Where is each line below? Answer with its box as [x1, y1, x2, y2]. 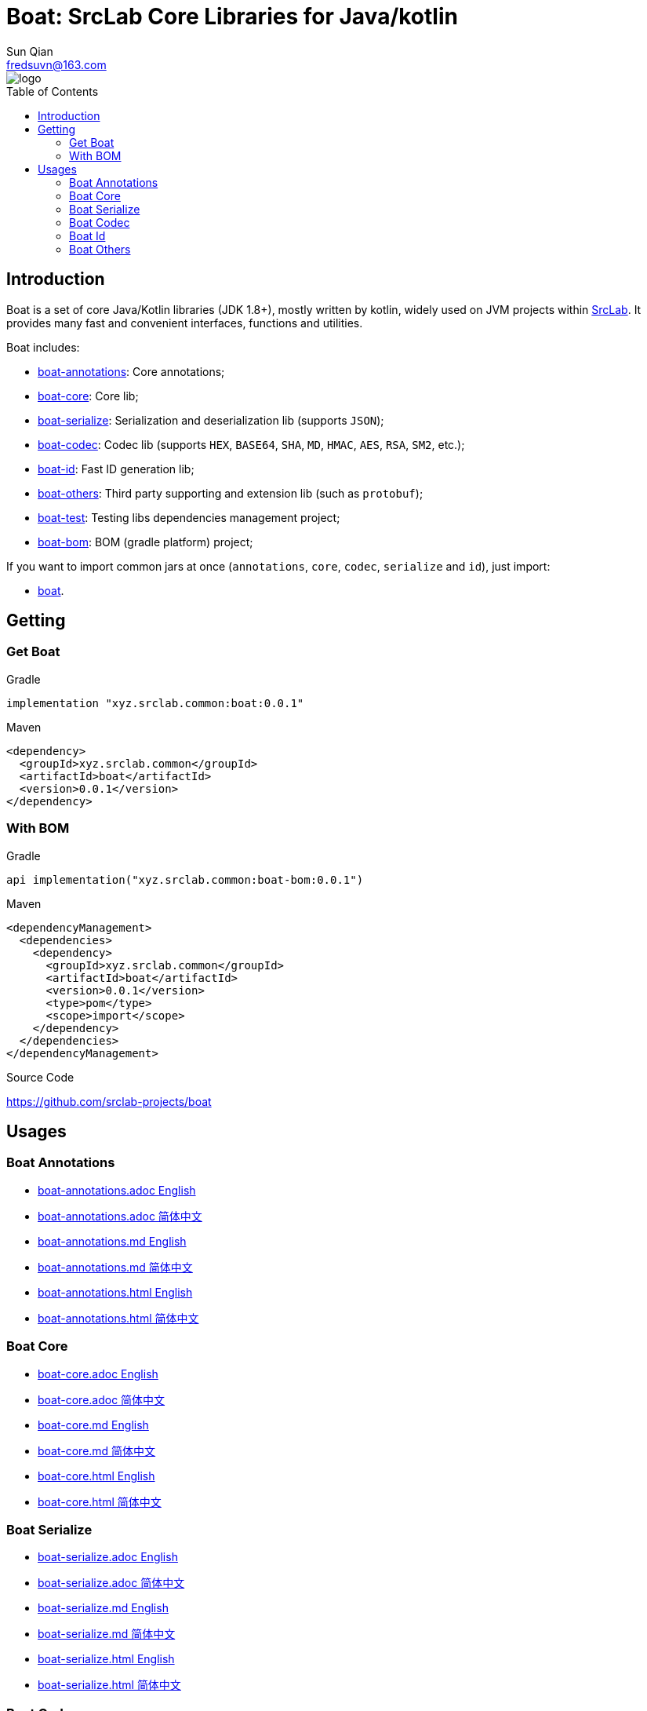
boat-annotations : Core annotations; [38, 364, 225, 378]
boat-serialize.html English [38, 1652, 175, 1666]
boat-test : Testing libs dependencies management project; [38, 510, 340, 524]
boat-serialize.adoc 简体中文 [38, 1576, 185, 1590]
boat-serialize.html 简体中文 [38, 1678, 181, 1692]
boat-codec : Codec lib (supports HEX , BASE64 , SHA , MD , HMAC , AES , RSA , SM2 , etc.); [38, 437, 465, 451]
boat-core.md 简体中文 [38, 1443, 156, 1457]
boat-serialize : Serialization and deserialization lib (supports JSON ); [38, 413, 384, 427]
